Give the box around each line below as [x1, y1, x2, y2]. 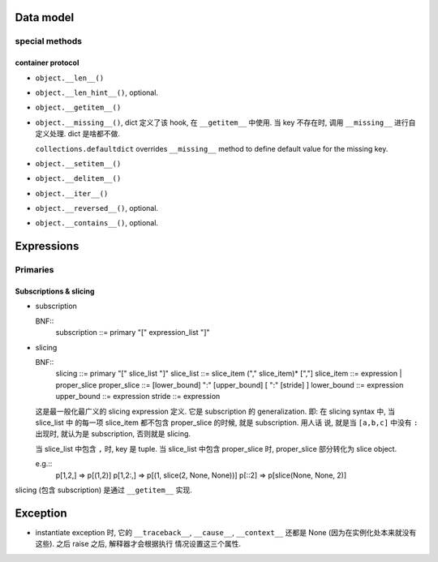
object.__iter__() [35, 189, 109, 198]
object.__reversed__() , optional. [35, 204, 158, 213]
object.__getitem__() [35, 103, 122, 113]
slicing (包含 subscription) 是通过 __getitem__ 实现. [15, 485, 192, 495]
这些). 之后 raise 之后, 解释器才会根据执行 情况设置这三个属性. [35, 539, 241, 549]
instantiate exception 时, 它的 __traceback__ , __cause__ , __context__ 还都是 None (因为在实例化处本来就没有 [35, 527, 417, 537]
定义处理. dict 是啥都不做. [35, 129, 121, 139]
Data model [15, 11, 75, 24]
